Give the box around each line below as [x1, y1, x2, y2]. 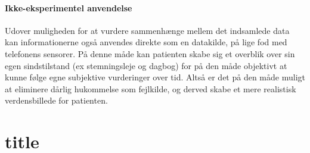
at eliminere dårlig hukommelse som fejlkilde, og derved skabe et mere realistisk [5, 82, 296, 95]
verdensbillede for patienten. [5, 94, 108, 107]
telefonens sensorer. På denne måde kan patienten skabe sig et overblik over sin [5, 47, 295, 60]
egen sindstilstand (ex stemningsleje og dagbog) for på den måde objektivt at [5, 59, 287, 71]
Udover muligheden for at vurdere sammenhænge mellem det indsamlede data [5, 24, 290, 36]
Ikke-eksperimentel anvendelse [5, 1, 132, 14]
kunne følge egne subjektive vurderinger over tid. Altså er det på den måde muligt [5, 71, 305, 83]
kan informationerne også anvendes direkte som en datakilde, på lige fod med [5, 36, 287, 48]
